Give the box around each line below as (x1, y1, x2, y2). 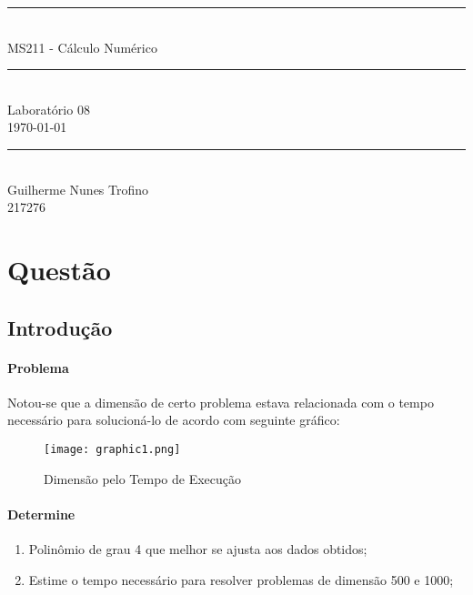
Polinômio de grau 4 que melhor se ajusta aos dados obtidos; (28, 539, 367, 558)
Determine (7, 504, 75, 523)
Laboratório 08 (7, 99, 90, 118)
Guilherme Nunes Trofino (7, 179, 149, 198)
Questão (7, 250, 111, 287)
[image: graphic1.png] (44, 442, 181, 456)
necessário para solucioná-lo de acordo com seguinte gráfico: (7, 410, 340, 429)
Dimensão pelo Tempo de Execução (44, 469, 242, 488)
